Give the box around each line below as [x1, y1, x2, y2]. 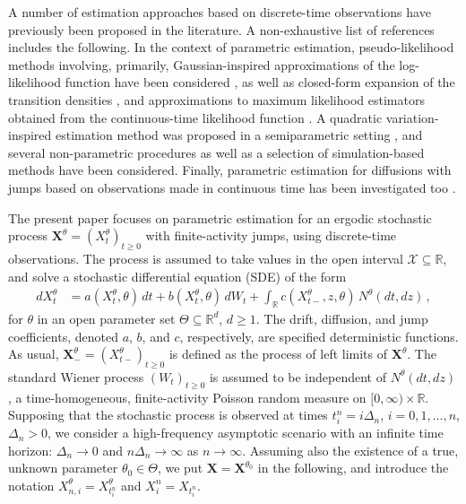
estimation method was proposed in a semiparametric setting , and [56, 126, 423, 144]
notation [8, 475, 55, 494]
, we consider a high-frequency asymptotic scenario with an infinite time [47, 423, 444, 442]
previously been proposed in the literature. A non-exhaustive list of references [8, 20, 435, 39]
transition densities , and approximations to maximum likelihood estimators [8, 90, 425, 109]
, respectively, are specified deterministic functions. [179, 326, 459, 345]
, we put [157, 458, 203, 477]
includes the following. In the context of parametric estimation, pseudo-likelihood [8, 38, 454, 56]
